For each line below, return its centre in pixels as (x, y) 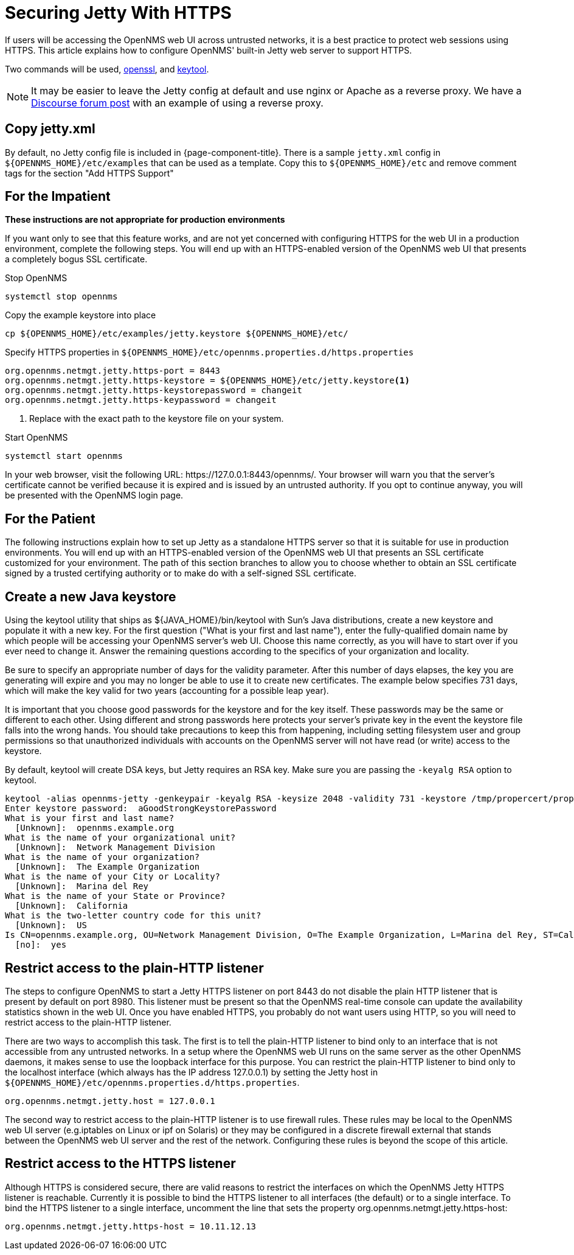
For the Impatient (58, 197)
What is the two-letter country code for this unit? (133, 916)
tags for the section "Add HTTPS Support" (89, 173)
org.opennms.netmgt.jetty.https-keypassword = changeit (141, 400)
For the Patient (50, 519)
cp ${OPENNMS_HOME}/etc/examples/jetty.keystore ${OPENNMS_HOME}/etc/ (177, 334)
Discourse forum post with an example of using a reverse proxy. (177, 103)
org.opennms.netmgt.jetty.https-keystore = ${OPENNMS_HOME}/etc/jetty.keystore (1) (207, 381)
